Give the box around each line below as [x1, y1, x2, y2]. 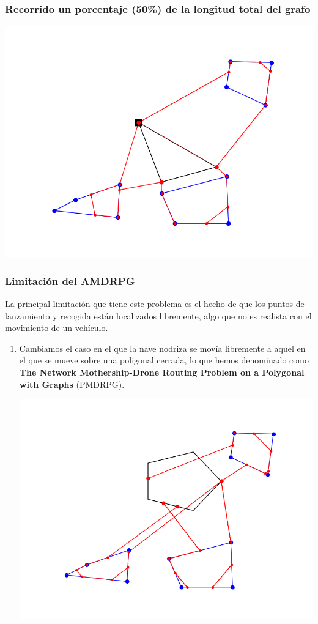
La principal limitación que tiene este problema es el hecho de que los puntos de [5, 297, 305, 310]
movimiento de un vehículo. [5, 321, 108, 334]
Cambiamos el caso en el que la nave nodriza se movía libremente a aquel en [19, 341, 306, 354]
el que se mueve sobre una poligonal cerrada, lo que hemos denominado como [19, 354, 309, 366]
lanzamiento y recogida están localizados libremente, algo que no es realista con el [5, 309, 312, 322]
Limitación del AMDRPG [5, 273, 135, 288]
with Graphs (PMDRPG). [19, 377, 125, 390]
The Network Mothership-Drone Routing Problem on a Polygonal [19, 366, 305, 378]
